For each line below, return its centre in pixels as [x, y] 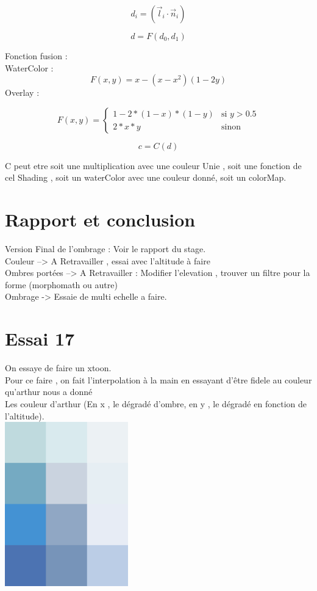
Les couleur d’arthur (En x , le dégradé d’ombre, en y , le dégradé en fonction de [156, 403]
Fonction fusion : [36, 56]
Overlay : [22, 92]
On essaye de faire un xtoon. [58, 368]
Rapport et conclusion [100, 219]
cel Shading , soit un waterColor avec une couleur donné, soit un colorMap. [146, 177]
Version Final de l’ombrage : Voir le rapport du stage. [105, 249]
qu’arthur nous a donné [49, 392]
